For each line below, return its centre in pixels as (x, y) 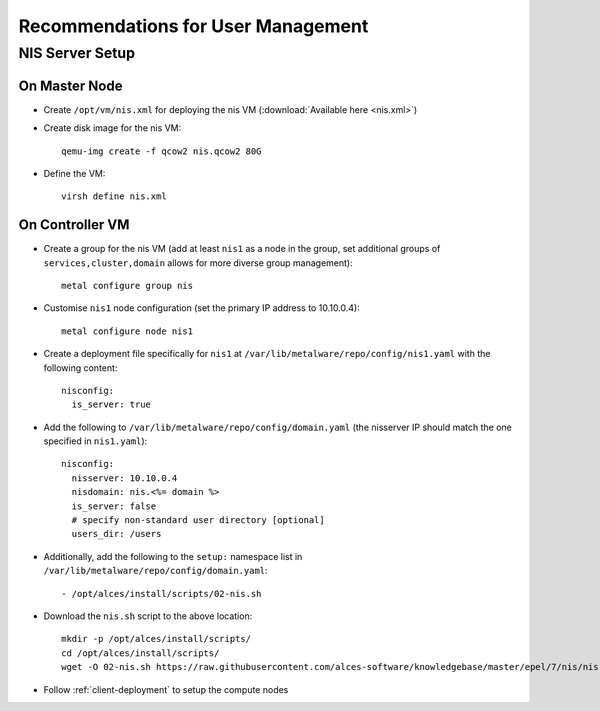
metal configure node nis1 (127, 331)
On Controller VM (74, 225)
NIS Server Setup (76, 53)
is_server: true (111, 404)
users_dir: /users (116, 534)
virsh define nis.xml (114, 196)
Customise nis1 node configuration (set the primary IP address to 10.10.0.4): (201, 308)
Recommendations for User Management (193, 26)
